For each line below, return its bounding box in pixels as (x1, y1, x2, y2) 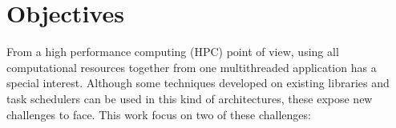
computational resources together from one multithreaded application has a (6, 58, 377, 75)
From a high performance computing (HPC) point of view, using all (6, 43, 339, 60)
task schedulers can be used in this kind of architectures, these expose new (6, 90, 373, 106)
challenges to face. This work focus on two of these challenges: (6, 106, 311, 122)
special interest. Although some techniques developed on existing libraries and (6, 74, 390, 91)
